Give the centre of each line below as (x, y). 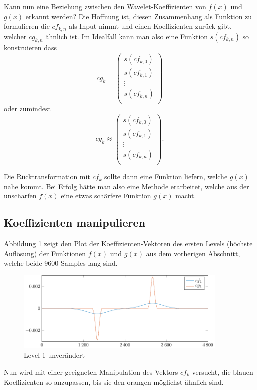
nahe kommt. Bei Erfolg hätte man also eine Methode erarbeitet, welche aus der (127, 186)
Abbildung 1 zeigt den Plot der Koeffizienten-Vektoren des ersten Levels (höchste (128, 244)
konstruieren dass (31, 48)
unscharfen (20, 196)
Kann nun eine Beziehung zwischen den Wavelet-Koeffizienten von (105, 6)
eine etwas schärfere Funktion (106, 196)
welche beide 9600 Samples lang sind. (61, 263)
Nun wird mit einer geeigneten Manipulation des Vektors (91, 371)
